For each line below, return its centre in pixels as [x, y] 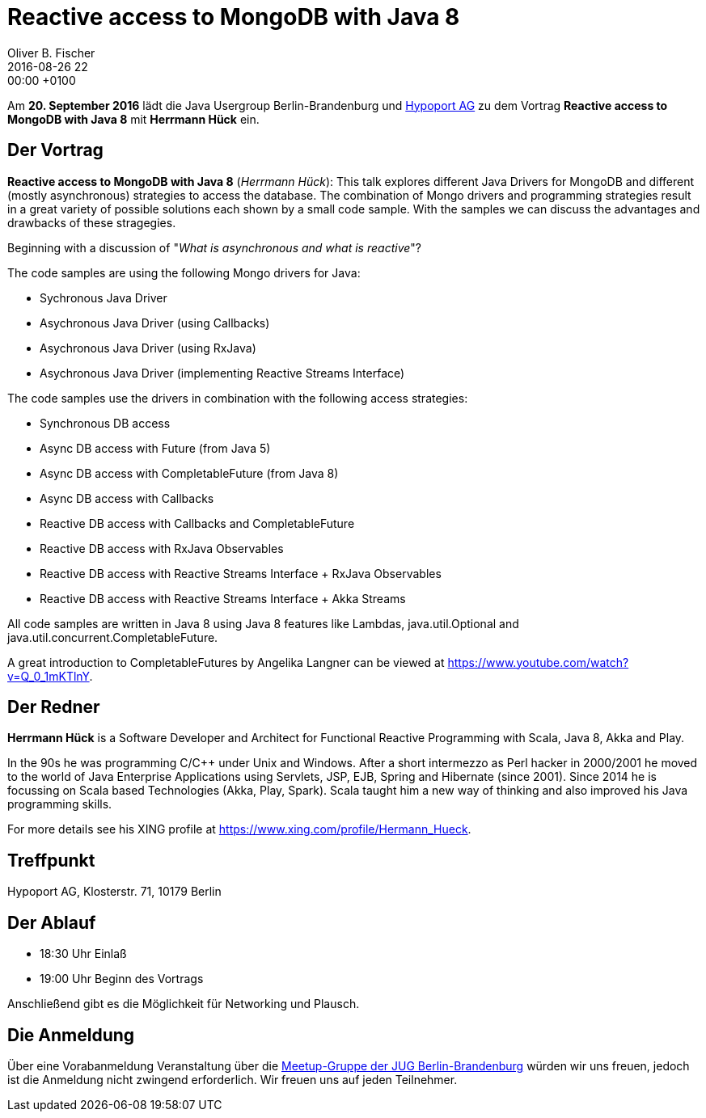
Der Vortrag [55, 150]
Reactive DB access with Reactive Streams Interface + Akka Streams [223, 598]
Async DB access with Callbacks [127, 498]
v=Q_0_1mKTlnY [49, 676]
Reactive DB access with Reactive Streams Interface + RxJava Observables [241, 573]
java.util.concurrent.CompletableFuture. [113, 637]
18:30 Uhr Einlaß [83, 954]
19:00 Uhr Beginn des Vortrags [122, 979]
